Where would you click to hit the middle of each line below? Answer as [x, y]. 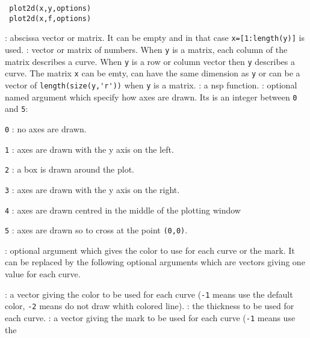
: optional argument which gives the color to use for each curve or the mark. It [150, 250]
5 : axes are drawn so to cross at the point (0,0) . [96, 230]
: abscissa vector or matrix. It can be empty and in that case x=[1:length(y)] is [155, 38]
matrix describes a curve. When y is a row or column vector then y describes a [150, 61]
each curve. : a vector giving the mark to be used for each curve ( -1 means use [150, 317]
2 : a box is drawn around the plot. [70, 169]
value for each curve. [43, 274]
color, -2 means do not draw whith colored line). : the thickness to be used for [150, 306]
